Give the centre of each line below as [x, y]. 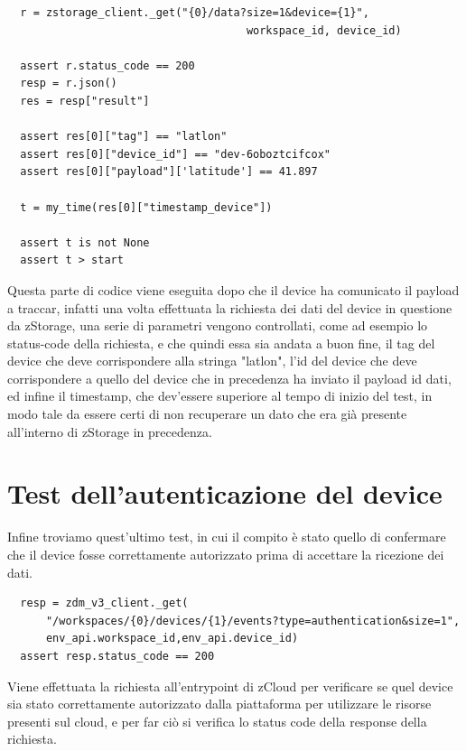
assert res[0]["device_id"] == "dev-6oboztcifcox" [175, 154]
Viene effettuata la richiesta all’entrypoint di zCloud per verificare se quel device [230, 686]
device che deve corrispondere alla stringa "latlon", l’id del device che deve [212, 361]
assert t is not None [85, 242]
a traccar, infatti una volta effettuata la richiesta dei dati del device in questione [230, 307]
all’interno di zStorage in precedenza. [110, 431]
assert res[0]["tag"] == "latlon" [124, 137]
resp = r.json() [69, 83]
